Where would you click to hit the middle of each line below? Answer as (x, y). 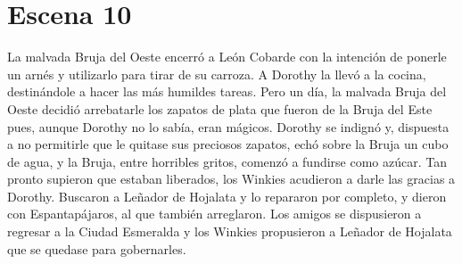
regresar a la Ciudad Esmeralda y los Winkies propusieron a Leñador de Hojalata (230, 231)
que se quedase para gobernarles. (97, 248)
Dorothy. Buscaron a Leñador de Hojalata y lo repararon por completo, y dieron (227, 196)
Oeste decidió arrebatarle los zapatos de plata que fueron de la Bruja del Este (220, 108)
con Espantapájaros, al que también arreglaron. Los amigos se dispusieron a (214, 214)
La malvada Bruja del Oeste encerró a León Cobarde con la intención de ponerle (227, 57)
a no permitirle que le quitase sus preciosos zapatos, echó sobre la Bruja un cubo (228, 144)
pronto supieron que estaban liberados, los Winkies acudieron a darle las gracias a (231, 179)
